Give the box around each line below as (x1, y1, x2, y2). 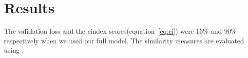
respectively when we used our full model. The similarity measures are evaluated (4, 35, 244, 45)
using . (4, 45, 24, 55)
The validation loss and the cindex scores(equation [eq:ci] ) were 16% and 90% (4, 26, 237, 36)
